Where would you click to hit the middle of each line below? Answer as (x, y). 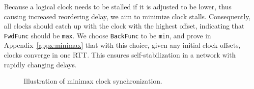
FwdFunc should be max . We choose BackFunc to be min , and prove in (108, 35)
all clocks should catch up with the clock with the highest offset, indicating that (124, 26)
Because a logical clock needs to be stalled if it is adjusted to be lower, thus (118, 6)
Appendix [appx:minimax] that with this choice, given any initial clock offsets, (122, 45)
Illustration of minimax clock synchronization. (93, 81)
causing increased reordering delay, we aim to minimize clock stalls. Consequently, (127, 16)
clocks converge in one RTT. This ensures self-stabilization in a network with (120, 55)
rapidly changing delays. (40, 64)
